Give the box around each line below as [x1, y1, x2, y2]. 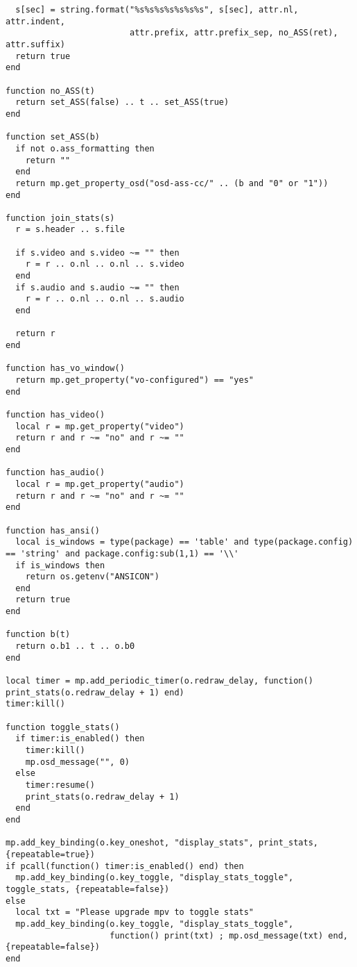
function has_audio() [6, 468, 105, 478]
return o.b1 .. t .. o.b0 [15, 641, 135, 652]
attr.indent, [6, 16, 65, 26]
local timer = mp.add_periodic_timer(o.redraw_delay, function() [6, 676, 313, 686]
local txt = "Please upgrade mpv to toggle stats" [15, 907, 254, 918]
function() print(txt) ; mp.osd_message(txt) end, [110, 930, 348, 941]
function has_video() [6, 409, 105, 420]
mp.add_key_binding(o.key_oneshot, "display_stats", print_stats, [6, 838, 319, 848]
